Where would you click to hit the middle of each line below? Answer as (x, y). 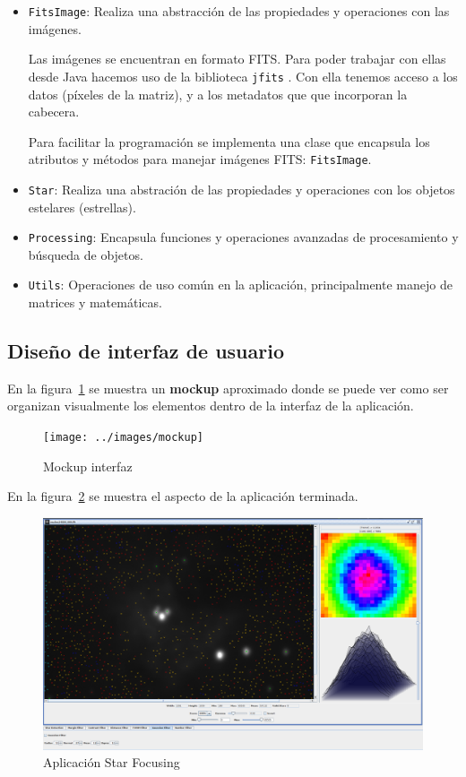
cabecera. (54, 112)
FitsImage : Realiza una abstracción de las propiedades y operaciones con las (239, 11)
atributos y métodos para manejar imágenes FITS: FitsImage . (200, 159)
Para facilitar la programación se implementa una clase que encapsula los (229, 141)
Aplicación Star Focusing (112, 762)
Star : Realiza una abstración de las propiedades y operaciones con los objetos (242, 189)
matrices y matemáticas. (95, 302)
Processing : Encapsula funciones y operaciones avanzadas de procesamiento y (243, 237)
